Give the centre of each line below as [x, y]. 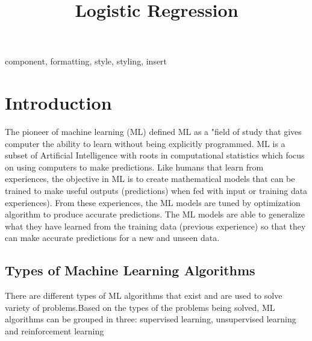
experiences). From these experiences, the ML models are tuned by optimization [153, 202]
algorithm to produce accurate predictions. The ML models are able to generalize [155, 214]
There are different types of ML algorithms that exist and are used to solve [144, 296]
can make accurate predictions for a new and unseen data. [112, 238]
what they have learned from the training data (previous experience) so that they [155, 226]
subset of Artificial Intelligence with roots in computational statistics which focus [155, 155]
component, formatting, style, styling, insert [86, 61]
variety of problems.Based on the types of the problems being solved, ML [140, 307]
